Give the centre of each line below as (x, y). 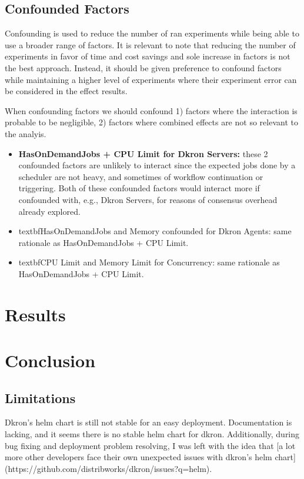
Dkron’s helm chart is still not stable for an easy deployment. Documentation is (148, 422)
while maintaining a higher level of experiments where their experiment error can (151, 79)
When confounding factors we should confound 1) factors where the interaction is (151, 110)
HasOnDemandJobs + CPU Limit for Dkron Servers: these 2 (143, 153)
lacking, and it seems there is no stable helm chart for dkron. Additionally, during (152, 434)
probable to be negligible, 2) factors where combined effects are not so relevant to (151, 122)
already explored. (49, 211)
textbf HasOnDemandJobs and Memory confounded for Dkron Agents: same (155, 231)
